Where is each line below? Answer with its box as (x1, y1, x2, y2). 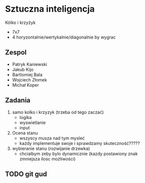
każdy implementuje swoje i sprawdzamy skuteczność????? (19, 140, 140, 146)
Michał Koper (12, 82, 39, 88)
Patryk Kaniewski (12, 61, 47, 67)
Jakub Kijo (12, 66, 34, 72)
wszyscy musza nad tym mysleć (19, 135, 85, 141)
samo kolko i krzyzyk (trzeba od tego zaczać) (12, 109, 104, 115)
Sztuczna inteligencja (5, 3, 95, 15)
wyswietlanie (19, 120, 46, 125)
